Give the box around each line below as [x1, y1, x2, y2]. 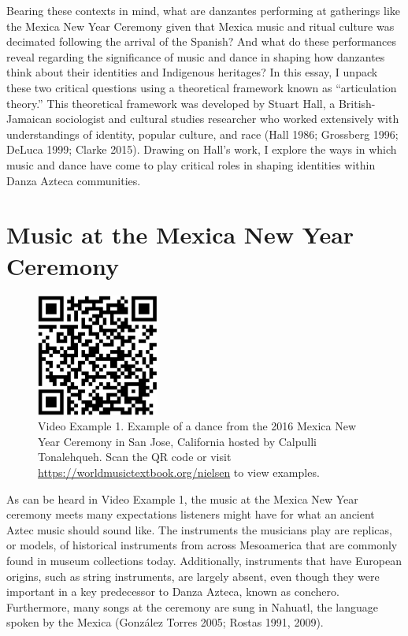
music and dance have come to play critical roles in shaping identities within [6, 156, 376, 173]
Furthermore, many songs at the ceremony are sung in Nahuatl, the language [6, 598, 378, 615]
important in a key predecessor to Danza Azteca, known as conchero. [6, 583, 339, 600]
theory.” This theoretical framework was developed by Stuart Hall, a [6, 95, 336, 111]
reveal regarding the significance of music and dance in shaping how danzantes [6, 48, 385, 65]
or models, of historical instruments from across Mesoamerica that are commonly [6, 537, 398, 553]
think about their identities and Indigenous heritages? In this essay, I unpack [6, 64, 378, 80]
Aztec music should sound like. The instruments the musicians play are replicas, [6, 521, 392, 537]
